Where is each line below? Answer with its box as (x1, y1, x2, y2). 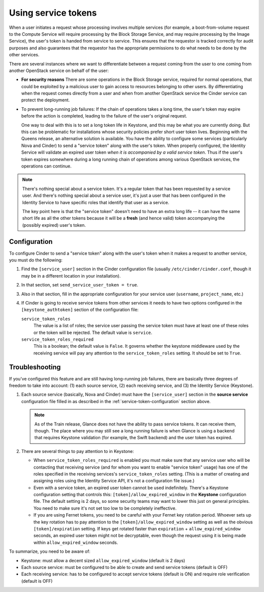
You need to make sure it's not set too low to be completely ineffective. (33, 505, 177, 511)
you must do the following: (9, 257, 63, 263)
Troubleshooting (9, 363, 61, 371)
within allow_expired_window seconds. (33, 539, 118, 545)
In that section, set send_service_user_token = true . (21, 282, 139, 288)
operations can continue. (21, 163, 72, 169)
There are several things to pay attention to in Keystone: (21, 448, 134, 454)
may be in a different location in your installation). (21, 273, 121, 279)
